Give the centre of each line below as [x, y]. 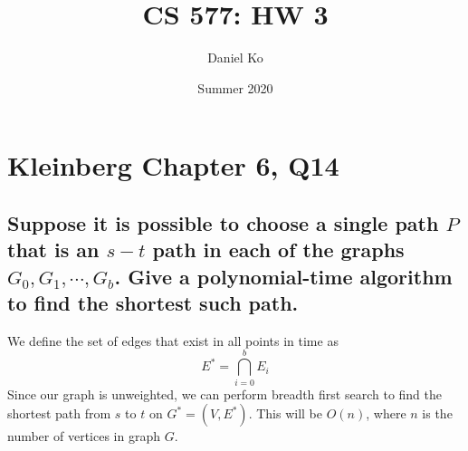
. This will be [286, 413]
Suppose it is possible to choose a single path [223, 222]
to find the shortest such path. [153, 303]
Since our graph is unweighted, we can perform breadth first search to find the [225, 393]
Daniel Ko [235, 58]
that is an [53, 249]
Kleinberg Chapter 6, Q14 [173, 165]
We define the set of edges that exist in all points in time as [173, 340]
